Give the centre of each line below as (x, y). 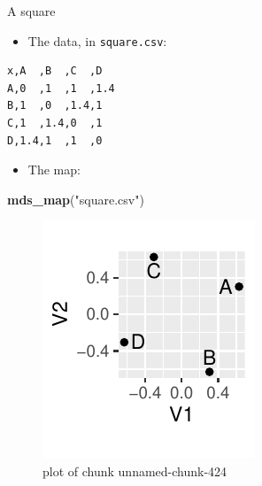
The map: (54, 170)
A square (31, 11)
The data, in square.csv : (97, 40)
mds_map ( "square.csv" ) (76, 199)
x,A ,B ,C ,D (55, 71)
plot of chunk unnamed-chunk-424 (135, 471)
